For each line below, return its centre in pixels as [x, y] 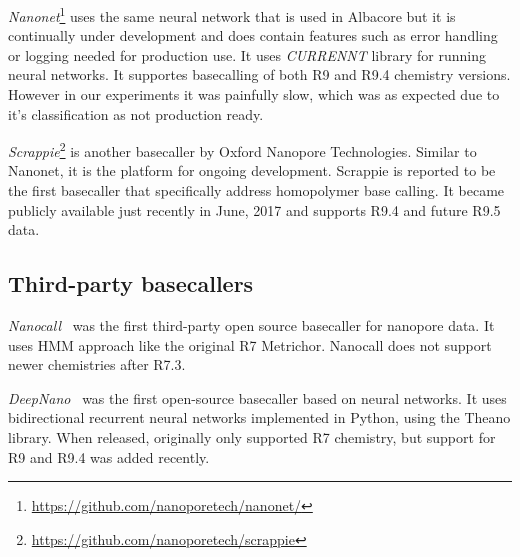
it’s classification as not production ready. [136, 113]
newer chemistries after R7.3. [97, 364]
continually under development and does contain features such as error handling [253, 35]
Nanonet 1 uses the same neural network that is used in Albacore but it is [232, 14]
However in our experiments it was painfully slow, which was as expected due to [254, 94]
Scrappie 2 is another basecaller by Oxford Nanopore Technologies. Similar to [242, 149]
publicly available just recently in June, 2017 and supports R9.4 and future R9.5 [254, 209]
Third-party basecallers [131, 283]
